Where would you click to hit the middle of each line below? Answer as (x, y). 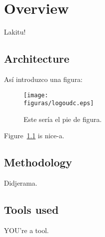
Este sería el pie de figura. (63, 119)
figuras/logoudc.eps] (59, 103)
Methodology (38, 162)
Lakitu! (15, 32)
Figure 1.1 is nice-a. (34, 136)
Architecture (37, 59)
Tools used (31, 210)
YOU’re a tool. (26, 230)
